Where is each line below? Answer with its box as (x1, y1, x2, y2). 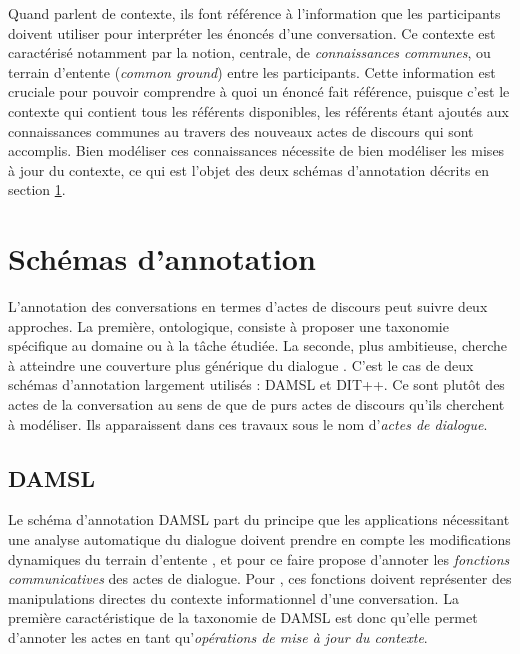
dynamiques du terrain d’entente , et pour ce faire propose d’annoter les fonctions (8, 548, 510, 569)
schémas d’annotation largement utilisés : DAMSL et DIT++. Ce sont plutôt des (8, 374, 505, 395)
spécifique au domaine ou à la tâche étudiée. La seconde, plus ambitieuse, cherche (8, 335, 508, 356)
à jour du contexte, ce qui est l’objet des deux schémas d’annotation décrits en (8, 159, 490, 180)
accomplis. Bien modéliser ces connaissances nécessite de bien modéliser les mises (8, 140, 505, 161)
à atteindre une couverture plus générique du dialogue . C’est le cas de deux (8, 354, 474, 375)
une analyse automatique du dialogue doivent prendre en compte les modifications (8, 529, 511, 550)
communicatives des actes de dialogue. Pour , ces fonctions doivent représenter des (8, 568, 512, 589)
